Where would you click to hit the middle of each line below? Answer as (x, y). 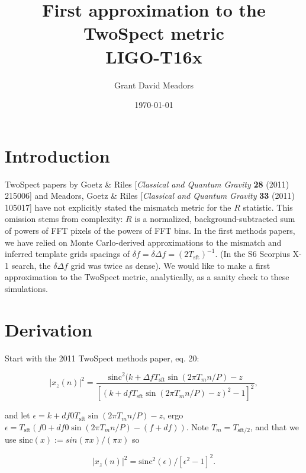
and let (17, 415)
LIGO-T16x (154, 56)
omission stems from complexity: (64, 219)
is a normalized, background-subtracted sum (215, 219)
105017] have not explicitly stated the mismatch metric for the (118, 207)
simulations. (26, 288)
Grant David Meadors (154, 85)
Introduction (57, 155)
